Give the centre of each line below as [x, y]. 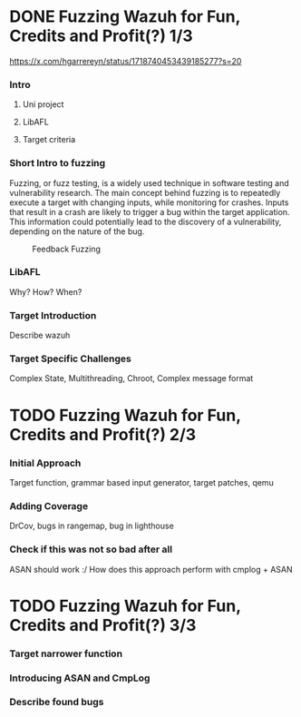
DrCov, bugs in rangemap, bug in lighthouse [92, 526]
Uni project [43, 104]
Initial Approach [45, 463]
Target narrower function [66, 653]
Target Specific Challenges [70, 358]
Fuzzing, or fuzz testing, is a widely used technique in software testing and [150, 182]
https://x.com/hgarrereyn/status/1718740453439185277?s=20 [126, 61]
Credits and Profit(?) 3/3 [103, 625]
